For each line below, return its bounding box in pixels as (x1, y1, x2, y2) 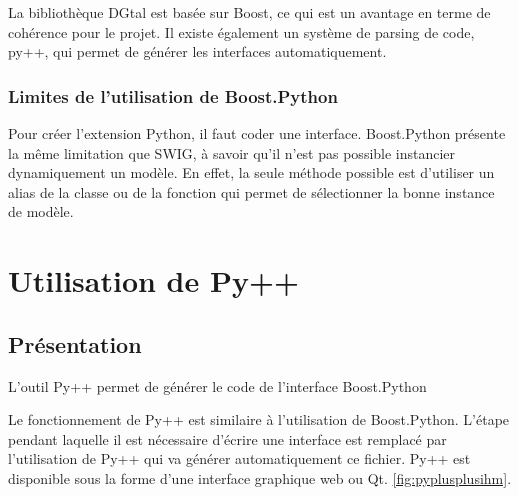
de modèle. (8, 201, 74, 222)
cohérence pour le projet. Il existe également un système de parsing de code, (8, 21, 475, 42)
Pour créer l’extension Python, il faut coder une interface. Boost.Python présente (8, 123, 506, 143)
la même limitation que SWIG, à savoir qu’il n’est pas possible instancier (8, 142, 456, 163)
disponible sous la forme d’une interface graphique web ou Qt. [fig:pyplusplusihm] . (8, 467, 512, 488)
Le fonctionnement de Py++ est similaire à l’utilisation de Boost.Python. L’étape (8, 409, 510, 430)
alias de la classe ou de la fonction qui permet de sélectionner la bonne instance (8, 181, 495, 202)
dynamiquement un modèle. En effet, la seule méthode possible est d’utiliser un (8, 162, 495, 183)
